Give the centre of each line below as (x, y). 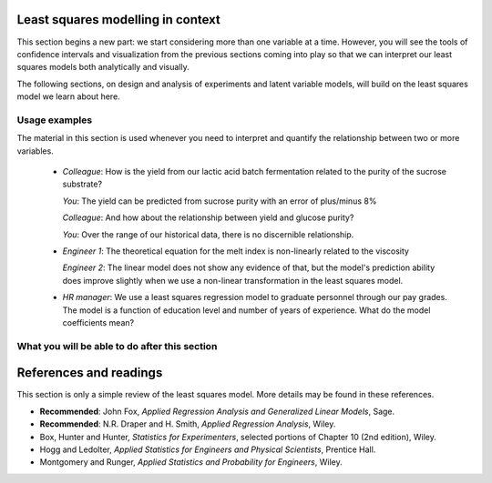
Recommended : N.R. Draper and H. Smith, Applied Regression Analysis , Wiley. (188, 424)
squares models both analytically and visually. (103, 67)
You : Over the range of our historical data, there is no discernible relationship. (208, 234)
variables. (35, 151)
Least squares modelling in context (118, 20)
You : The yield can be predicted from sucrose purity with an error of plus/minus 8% (220, 201)
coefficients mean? (98, 322)
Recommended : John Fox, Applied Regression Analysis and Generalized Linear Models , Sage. (217, 411)
